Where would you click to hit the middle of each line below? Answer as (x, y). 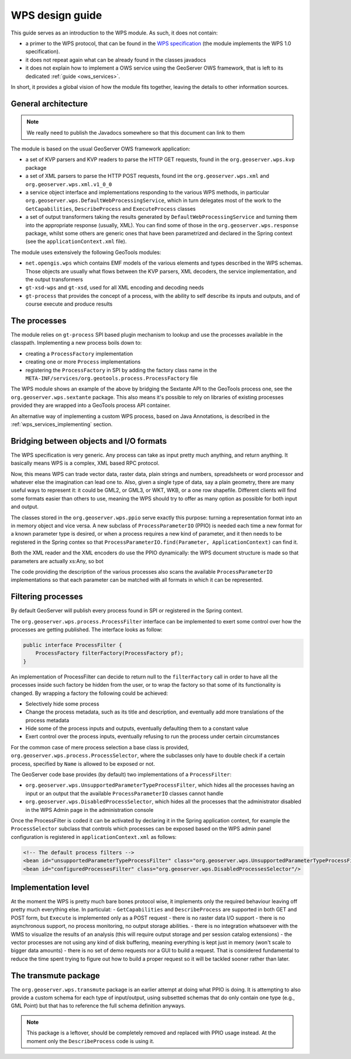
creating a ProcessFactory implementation (79, 354)
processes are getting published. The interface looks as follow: (87, 629)
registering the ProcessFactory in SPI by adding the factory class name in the (121, 370)
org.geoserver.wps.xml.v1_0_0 (69, 184)
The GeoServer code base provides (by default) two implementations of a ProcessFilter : (121, 774)
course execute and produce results (69, 304)
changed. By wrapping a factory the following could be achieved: (90, 693)
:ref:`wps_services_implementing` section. (62, 424)
